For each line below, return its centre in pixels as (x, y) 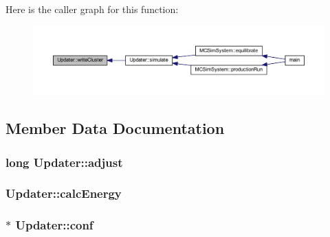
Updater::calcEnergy (64, 193)
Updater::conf (54, 225)
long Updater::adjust (64, 162)
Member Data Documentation (115, 128)
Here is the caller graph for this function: (92, 9)
